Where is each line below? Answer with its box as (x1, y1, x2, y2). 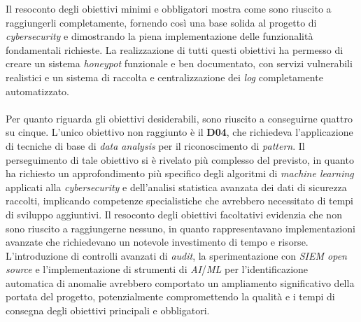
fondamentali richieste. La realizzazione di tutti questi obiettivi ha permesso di (6, 42, 344, 57)
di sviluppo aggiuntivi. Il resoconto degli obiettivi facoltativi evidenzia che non (6, 206, 342, 221)
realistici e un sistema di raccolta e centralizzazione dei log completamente (6, 69, 323, 84)
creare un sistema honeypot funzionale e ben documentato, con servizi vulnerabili (6, 56, 353, 71)
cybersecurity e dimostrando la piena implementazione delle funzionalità (6, 29, 313, 43)
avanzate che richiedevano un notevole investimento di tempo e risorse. (6, 234, 309, 249)
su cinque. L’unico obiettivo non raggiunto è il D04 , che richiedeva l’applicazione (6, 125, 353, 139)
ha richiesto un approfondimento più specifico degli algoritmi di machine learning (6, 166, 354, 181)
